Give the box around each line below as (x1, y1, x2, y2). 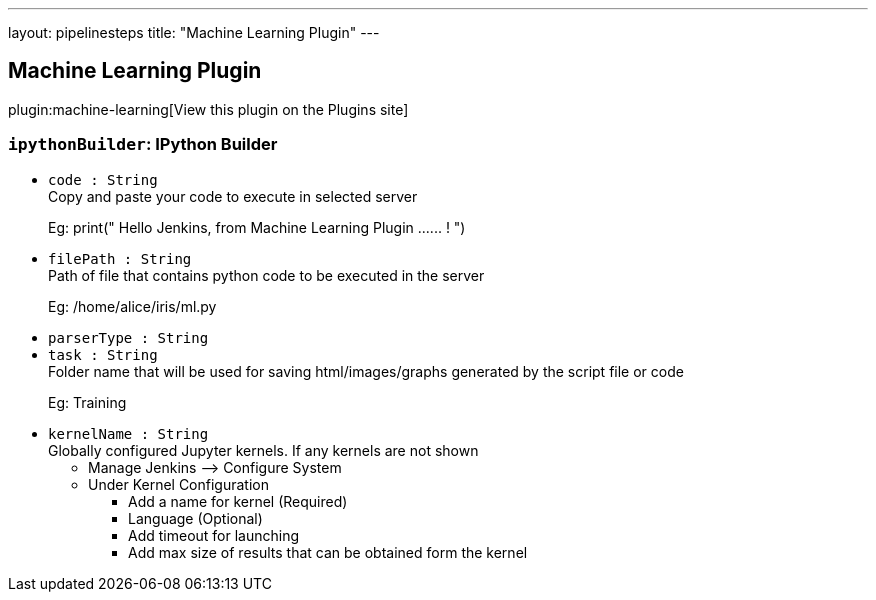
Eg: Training (48, 393, 127, 411)
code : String (48, 171, 158, 188)
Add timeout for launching (128, 526, 300, 544)
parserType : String (48, 329, 209, 346)
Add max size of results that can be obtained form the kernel (128, 543, 528, 561)
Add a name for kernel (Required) (128, 492, 348, 510)
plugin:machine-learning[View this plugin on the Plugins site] (8, 100, 409, 118)
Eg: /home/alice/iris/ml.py (48, 297, 217, 315)
